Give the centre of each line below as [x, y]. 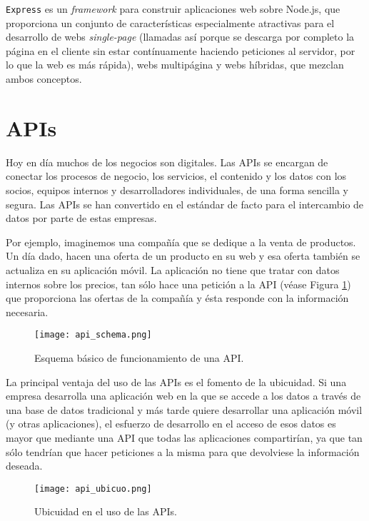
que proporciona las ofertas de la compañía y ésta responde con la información [177, 298]
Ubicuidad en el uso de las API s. [106, 511]
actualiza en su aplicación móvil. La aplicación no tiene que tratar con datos [173, 269]
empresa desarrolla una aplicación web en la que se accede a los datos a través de [183, 396]
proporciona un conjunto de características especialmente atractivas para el [170, 22]
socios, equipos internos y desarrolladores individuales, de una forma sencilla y [177, 189]
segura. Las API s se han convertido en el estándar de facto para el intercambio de [185, 204]
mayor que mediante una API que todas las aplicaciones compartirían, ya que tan [184, 437]
